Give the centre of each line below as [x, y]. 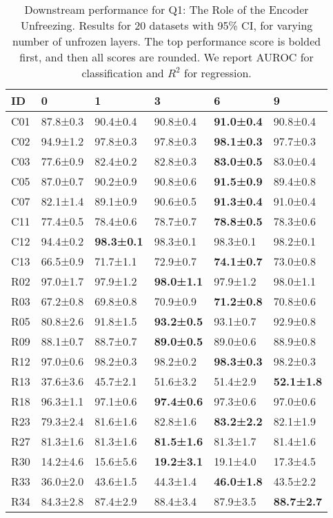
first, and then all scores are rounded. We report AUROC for [166, 57]
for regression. [218, 73]
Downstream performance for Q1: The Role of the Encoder [166, 9]
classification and [123, 73]
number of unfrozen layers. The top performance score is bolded [167, 41]
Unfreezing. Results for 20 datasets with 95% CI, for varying [166, 25]
